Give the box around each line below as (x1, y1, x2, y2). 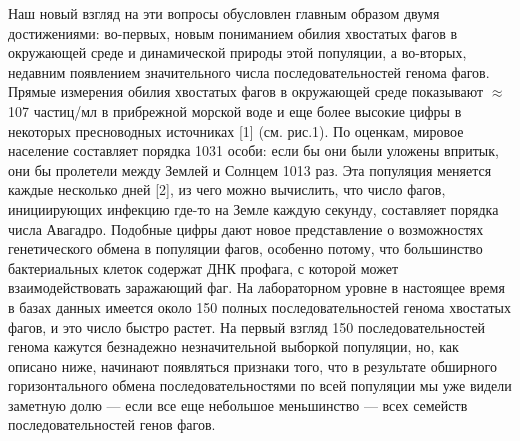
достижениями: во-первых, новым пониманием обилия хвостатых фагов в (8, 22, 458, 43)
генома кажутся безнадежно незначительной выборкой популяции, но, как (8, 336, 459, 357)
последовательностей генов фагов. (8, 414, 216, 435)
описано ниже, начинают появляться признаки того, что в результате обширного (8, 355, 497, 376)
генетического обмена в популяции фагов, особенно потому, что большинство (8, 238, 483, 259)
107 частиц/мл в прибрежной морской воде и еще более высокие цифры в (8, 100, 462, 121)
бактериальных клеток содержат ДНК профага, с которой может (8, 257, 399, 278)
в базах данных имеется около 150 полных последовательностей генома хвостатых (8, 296, 511, 317)
